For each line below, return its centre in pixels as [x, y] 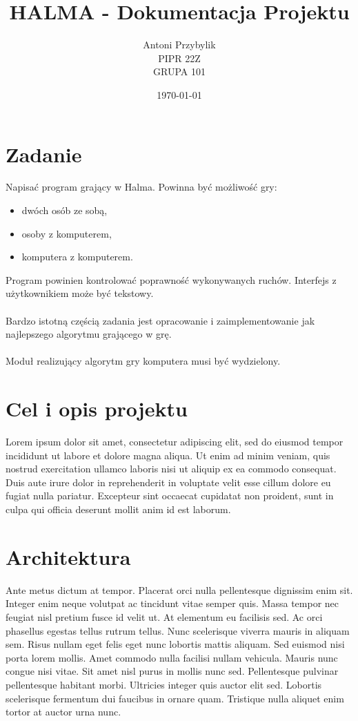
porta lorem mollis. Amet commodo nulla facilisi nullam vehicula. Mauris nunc [172, 657]
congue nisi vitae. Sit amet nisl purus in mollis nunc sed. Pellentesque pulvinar [172, 671]
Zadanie [44, 154]
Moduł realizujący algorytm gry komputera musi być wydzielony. [143, 361]
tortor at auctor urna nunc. [63, 712]
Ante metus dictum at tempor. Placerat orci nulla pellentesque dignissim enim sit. [179, 589]
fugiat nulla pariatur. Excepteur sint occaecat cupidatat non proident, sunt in [170, 496]
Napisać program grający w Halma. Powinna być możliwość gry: [141, 187]
